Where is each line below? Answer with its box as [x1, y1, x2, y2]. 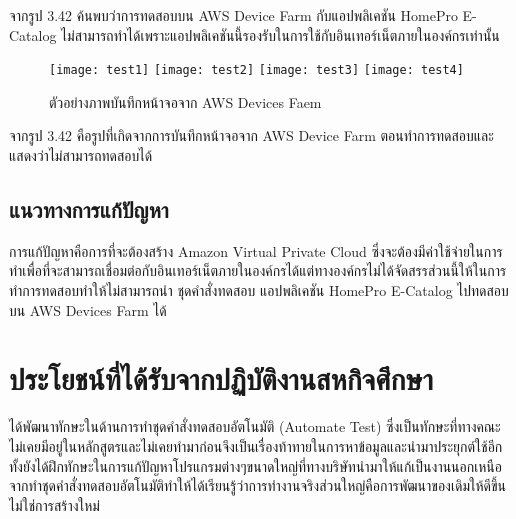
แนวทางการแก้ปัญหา [9, 194, 169, 225]
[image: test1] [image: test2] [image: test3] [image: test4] [49, 63, 464, 78]
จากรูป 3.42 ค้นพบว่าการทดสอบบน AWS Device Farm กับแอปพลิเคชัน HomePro [9, 5, 458, 25]
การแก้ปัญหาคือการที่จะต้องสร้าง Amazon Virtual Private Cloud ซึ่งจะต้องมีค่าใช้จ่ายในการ [9, 240, 503, 261]
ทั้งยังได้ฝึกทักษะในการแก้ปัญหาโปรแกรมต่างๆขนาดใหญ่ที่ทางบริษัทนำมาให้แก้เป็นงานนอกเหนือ [9, 455, 502, 476]
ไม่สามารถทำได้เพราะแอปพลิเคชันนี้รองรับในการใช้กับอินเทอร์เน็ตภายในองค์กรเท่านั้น [61, 24, 500, 45]
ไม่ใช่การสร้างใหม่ [9, 494, 100, 515]
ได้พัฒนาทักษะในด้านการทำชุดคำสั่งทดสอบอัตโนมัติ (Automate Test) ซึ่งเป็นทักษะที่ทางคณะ [9, 416, 501, 437]
